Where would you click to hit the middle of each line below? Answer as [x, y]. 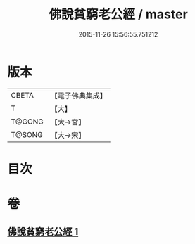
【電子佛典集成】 [78, 96]
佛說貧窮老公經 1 [43, 232]
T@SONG [27, 134]
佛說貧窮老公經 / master [118, 14]
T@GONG [27, 122]
